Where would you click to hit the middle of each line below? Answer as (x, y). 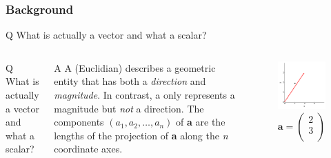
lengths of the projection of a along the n (141, 135)
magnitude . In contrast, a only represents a (144, 95)
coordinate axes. (88, 149)
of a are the (201, 122)
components (79, 122)
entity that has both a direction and (130, 81)
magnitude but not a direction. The (129, 108)
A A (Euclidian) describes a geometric (135, 67)
